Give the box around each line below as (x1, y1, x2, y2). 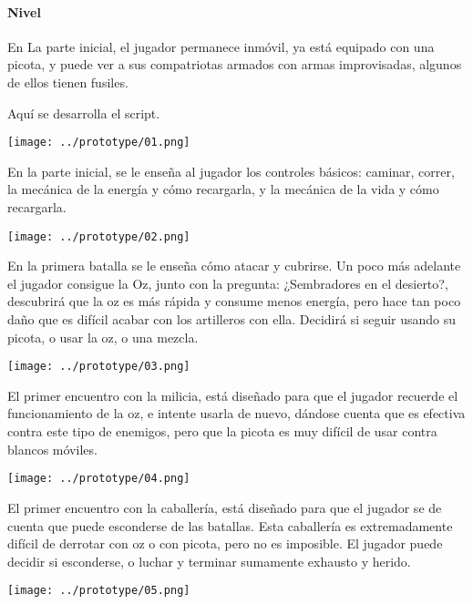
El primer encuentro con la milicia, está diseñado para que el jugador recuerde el (7, 385, 458, 404)
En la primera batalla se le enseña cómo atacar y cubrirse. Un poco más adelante (7, 256, 461, 275)
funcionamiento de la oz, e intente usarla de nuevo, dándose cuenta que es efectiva (7, 404, 466, 423)
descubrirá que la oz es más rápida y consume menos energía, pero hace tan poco (7, 292, 461, 311)
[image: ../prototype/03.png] (7, 360, 190, 374)
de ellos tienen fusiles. (7, 72, 129, 91)
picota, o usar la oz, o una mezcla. (7, 327, 199, 346)
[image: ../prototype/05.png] (7, 584, 190, 598)
